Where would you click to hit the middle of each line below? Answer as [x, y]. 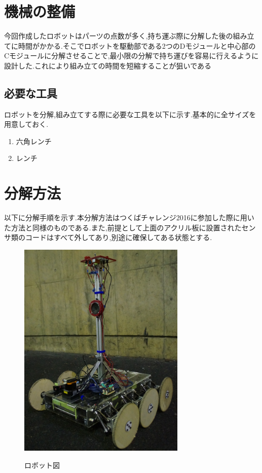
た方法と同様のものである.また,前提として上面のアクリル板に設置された [123, 227]
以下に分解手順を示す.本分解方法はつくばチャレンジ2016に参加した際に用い [129, 217]
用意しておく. [26, 124]
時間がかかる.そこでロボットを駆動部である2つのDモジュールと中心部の [137, 45]
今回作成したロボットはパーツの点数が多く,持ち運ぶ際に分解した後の [119, 36]
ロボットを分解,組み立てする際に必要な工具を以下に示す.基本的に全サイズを [130, 114]
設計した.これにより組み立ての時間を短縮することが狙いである [108, 65]
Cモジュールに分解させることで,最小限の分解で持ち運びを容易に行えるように [132, 56]
